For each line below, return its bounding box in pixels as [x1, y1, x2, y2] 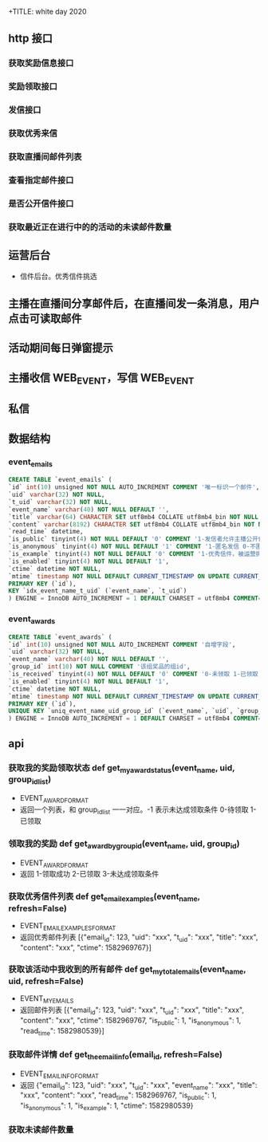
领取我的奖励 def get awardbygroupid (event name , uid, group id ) [8, 837, 240, 851]
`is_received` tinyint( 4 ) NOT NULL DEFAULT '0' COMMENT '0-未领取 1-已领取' [8, 670, 262, 679]
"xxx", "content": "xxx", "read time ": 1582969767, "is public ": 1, [19, 1090, 217, 1102]
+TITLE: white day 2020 [8, 7, 87, 16]
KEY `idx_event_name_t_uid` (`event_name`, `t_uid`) [8, 587, 187, 595]
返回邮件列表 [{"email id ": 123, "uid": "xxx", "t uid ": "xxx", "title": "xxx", [19, 1005, 245, 1016]
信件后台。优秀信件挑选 [19, 271, 97, 281]
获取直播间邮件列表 [8, 152, 82, 162]
